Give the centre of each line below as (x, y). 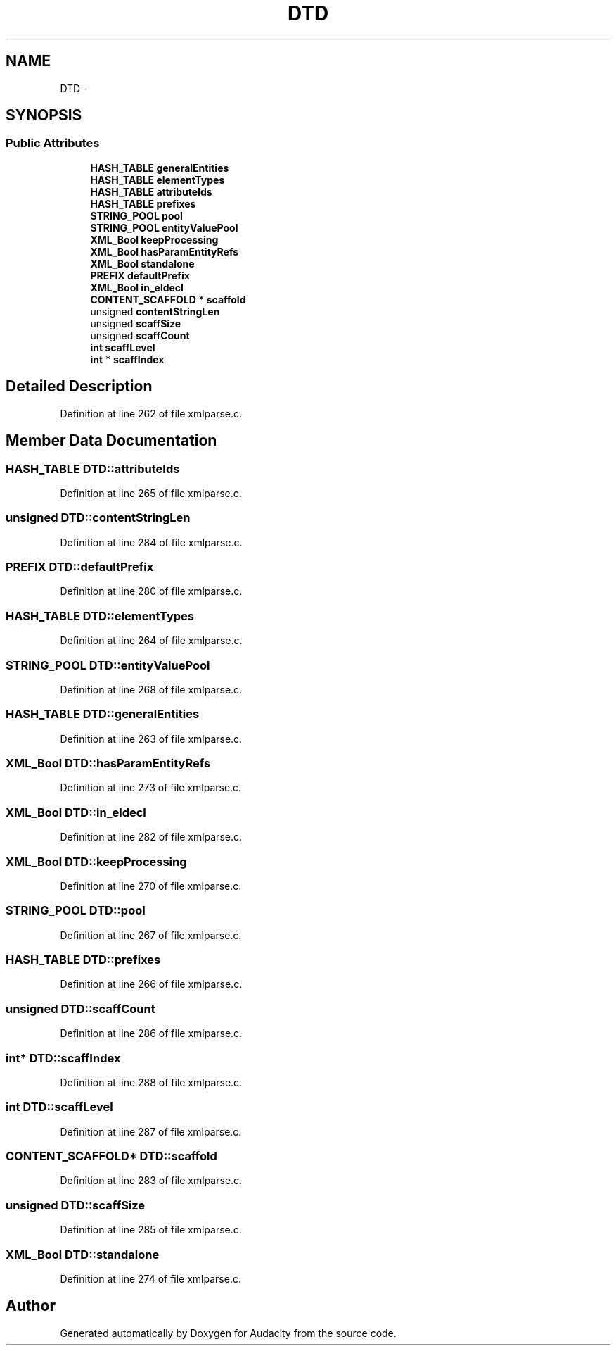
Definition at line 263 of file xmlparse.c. (151, 739)
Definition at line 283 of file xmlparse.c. (151, 1181)
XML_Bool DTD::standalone (83, 1254)
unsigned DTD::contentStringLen (98, 518)
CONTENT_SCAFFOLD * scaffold (168, 299)
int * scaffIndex (127, 359)
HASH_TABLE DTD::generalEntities (103, 714)
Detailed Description (79, 387)
